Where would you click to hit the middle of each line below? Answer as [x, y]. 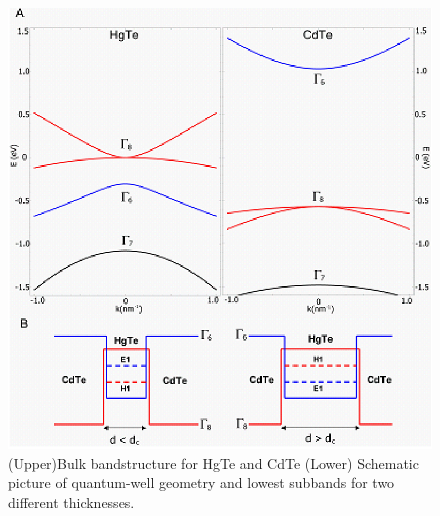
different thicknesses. [71, 501]
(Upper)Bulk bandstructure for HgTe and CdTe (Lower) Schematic [213, 462]
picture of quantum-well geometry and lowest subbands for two [201, 482]
